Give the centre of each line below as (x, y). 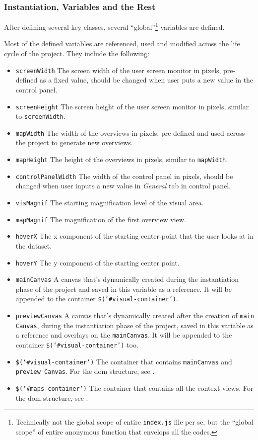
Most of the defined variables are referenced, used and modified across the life (122, 44)
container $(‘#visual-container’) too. (77, 345)
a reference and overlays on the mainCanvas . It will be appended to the (124, 335)
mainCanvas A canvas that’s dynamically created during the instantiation (127, 279)
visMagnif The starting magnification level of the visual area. (110, 202)
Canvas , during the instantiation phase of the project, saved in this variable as (134, 325)
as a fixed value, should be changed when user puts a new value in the (147, 80)
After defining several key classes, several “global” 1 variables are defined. (114, 26)
